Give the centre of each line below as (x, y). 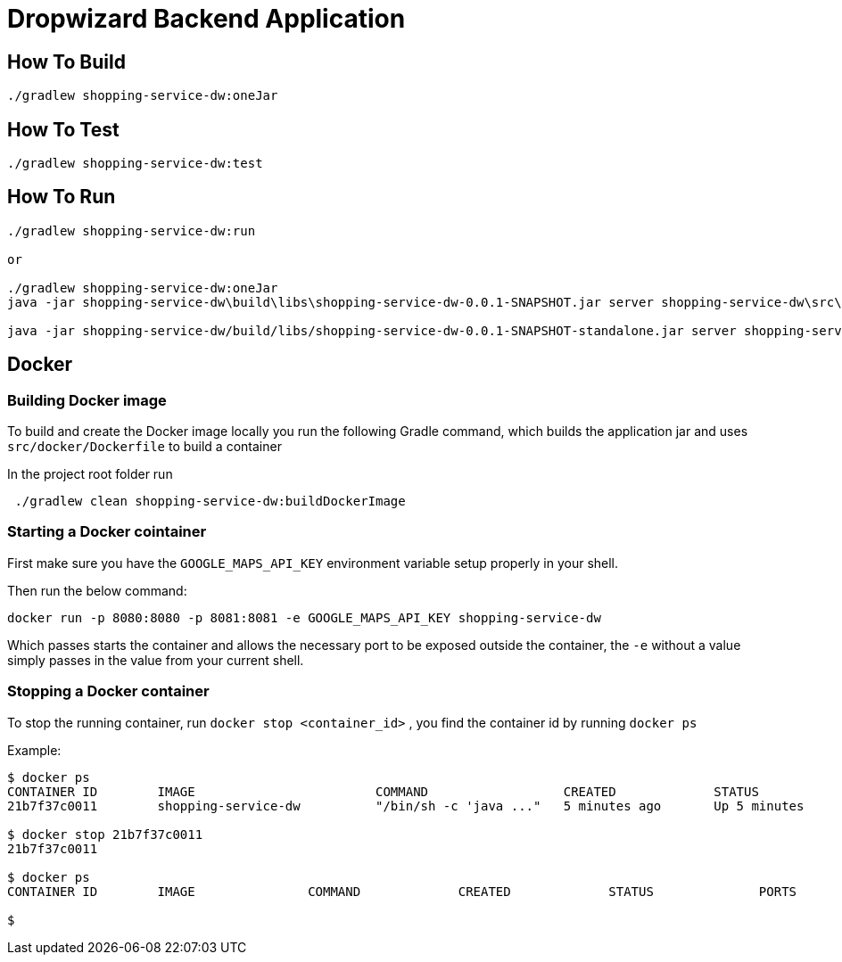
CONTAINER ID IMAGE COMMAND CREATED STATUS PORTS (402, 891)
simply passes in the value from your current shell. (156, 660)
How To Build (66, 62)
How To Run (62, 197)
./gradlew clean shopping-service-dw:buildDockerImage (210, 502)
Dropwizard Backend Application (206, 19)
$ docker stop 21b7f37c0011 (105, 834)
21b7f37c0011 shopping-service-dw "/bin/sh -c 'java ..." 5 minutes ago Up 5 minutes (406, 806)
